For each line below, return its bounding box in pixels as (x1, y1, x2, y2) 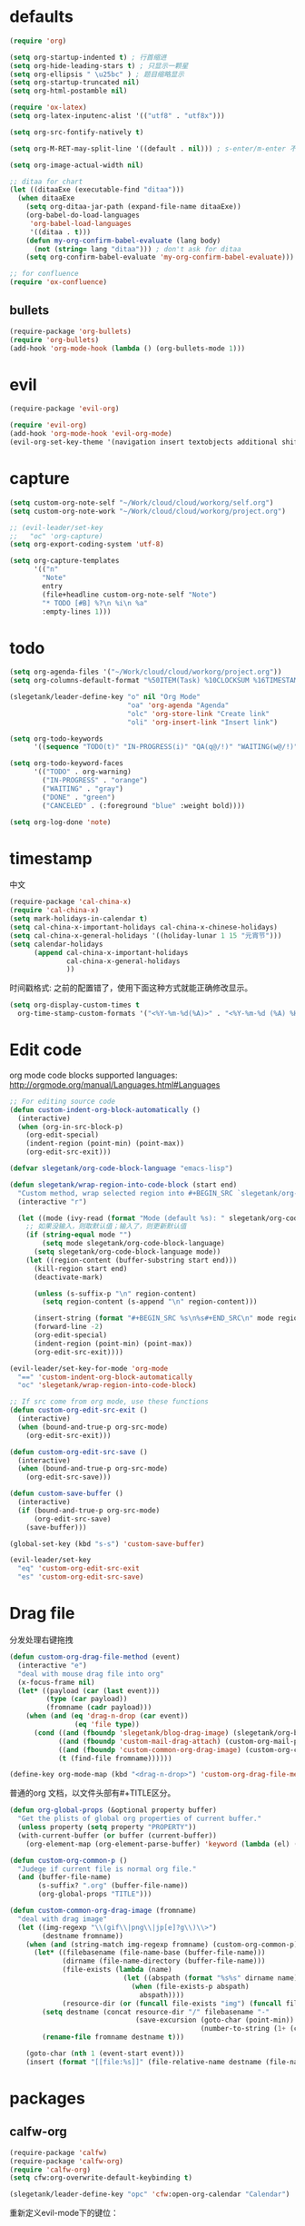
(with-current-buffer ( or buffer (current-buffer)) (17, 1831, 218, 1840)
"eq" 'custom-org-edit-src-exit (17, 1564, 141, 1573)
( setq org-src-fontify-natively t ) (9, 127, 144, 137)
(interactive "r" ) (17, 1197, 88, 1207)
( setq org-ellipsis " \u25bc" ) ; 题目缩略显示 (9, 70, 184, 79)
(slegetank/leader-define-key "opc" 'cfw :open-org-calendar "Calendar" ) (9, 2190, 290, 2199)
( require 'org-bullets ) (9, 335, 100, 344)
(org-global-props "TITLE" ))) (37, 1890, 152, 1899)
